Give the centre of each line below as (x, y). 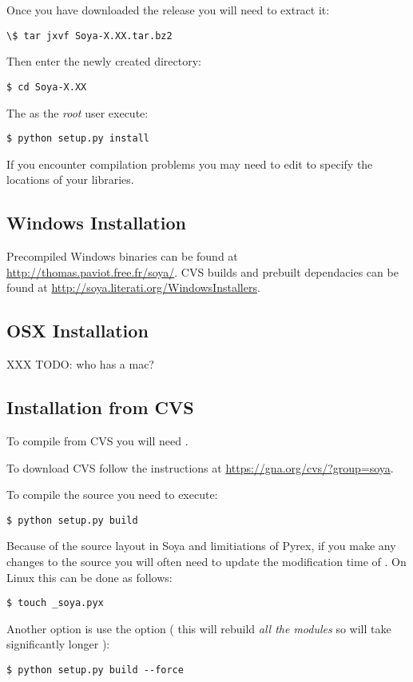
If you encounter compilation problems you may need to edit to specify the (190, 164)
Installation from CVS (100, 407)
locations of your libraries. (70, 179)
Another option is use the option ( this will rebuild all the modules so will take (199, 628)
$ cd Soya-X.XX (47, 87)
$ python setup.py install (78, 139)
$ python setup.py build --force (95, 670)
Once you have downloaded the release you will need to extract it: (168, 10)
